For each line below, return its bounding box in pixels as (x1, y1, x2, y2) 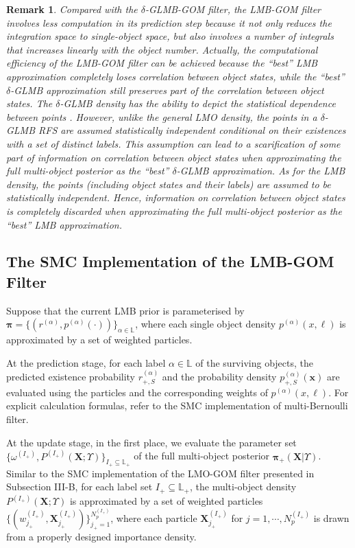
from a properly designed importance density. (6, 529, 197, 543)
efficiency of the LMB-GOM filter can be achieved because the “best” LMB (6, 56, 318, 70)
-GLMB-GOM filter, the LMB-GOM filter (145, 2, 321, 16)
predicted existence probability (6, 369, 136, 384)
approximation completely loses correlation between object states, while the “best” (6, 69, 345, 83)
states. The (6, 96, 53, 111)
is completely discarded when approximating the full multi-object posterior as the (6, 203, 342, 218)
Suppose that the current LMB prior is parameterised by (6, 303, 245, 317)
